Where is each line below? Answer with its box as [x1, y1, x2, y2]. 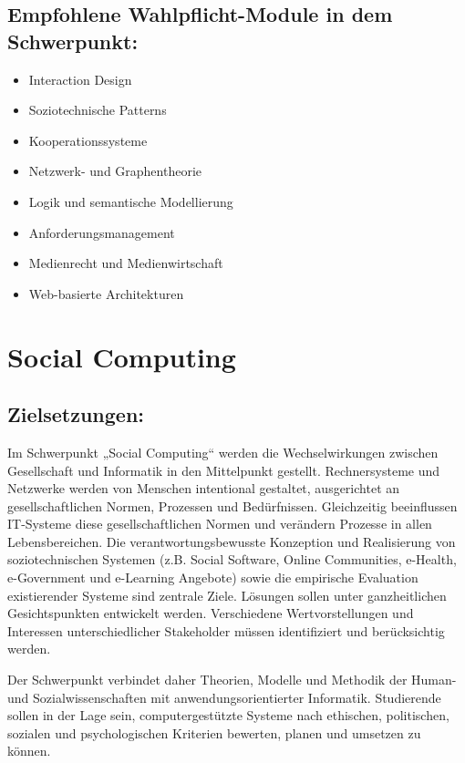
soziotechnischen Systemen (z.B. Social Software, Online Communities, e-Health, [7, 550, 457, 569]
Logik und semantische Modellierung [28, 191, 233, 211]
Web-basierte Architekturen [28, 284, 184, 303]
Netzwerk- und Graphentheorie [28, 161, 202, 180]
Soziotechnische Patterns [28, 100, 167, 119]
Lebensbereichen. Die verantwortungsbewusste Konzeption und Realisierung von [7, 531, 456, 551]
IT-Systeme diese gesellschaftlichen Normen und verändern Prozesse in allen [7, 514, 432, 533]
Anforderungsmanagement [28, 222, 175, 242]
